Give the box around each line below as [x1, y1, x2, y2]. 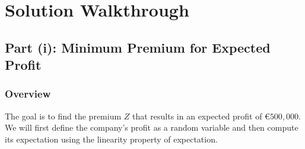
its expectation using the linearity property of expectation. [5, 132, 218, 145]
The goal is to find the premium [5, 109, 122, 122]
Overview [5, 86, 51, 101]
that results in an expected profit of [132, 109, 262, 122]
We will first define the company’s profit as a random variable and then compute [5, 121, 298, 134]
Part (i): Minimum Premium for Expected [5, 38, 271, 56]
